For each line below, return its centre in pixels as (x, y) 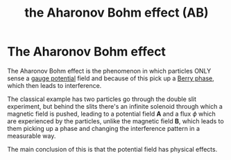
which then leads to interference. (54, 85)
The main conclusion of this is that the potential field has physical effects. (112, 149)
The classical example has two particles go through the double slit (102, 99)
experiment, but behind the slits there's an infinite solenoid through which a (115, 106)
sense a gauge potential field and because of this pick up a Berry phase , (111, 78)
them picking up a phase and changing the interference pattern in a (103, 128)
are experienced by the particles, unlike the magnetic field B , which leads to (115, 121)
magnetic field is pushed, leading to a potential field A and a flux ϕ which (112, 114)
